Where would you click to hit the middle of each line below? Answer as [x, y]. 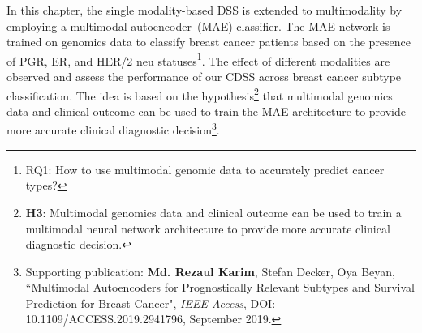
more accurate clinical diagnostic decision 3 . [113, 129]
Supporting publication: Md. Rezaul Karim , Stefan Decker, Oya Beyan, [210, 271]
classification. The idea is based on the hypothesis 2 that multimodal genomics [200, 94]
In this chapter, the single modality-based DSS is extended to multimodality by [205, 10]
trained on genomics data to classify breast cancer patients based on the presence [209, 42]
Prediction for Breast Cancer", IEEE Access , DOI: [151, 303]
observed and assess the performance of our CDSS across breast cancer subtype [204, 77]
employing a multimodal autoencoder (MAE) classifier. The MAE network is [198, 26]
